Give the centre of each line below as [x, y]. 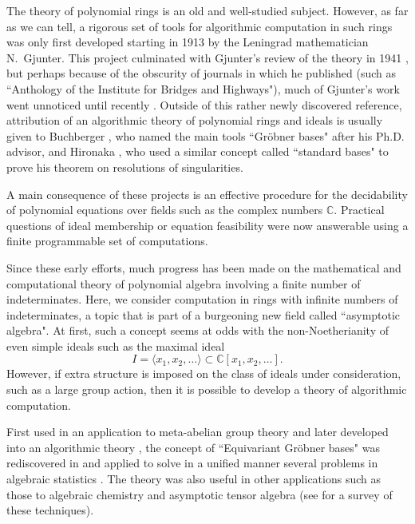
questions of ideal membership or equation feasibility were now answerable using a [207, 225]
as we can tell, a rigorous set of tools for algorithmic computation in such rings [200, 26]
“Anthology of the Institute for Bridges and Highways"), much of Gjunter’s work [203, 88]
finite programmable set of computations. [107, 241]
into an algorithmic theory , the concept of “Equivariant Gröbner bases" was [193, 447]
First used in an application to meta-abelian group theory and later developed [198, 432]
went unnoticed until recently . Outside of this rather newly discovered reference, [204, 104]
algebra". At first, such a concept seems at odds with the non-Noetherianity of [198, 330]
